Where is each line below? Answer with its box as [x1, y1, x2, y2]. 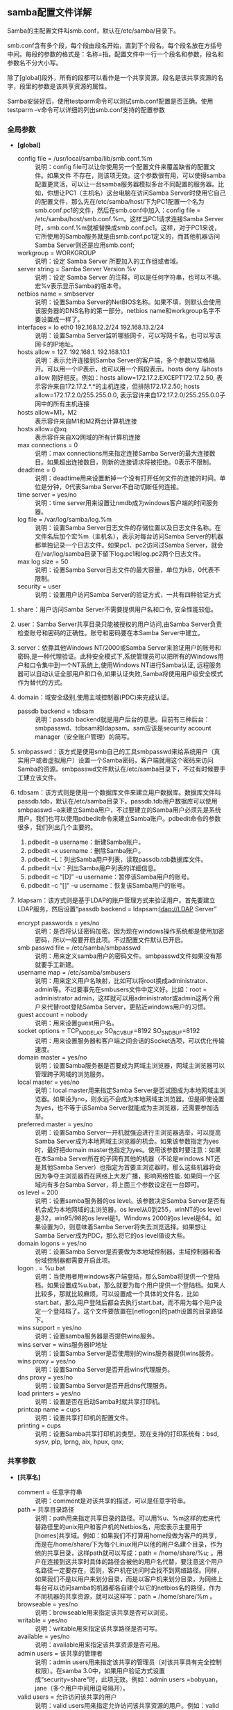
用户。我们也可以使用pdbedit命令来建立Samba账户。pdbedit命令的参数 [17, 815, 221, 823]
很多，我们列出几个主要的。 [17, 823, 97, 831]
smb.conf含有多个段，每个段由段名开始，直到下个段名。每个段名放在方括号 [7, 41, 223, 49]
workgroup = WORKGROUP [17, 249, 96, 257]
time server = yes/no [17, 490, 78, 499]
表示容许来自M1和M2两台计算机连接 [34, 417, 137, 426]
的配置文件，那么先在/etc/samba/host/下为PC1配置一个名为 [34, 198, 205, 206]
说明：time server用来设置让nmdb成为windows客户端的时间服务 [34, 499, 218, 507]
